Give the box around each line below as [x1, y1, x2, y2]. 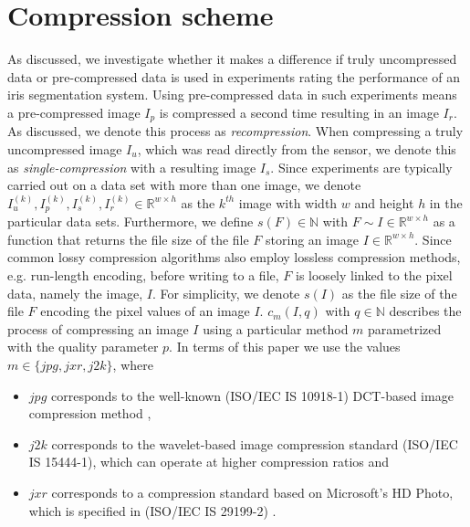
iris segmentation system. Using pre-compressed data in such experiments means [7, 85, 457, 104]
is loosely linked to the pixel [296, 265, 453, 284]
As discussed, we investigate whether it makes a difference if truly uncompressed [7, 49, 457, 69]
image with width [238, 193, 338, 212]
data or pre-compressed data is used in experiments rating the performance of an [7, 67, 461, 86]
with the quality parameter [7, 337, 159, 356]
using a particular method [203, 319, 349, 338]
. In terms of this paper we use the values [169, 337, 401, 356]
